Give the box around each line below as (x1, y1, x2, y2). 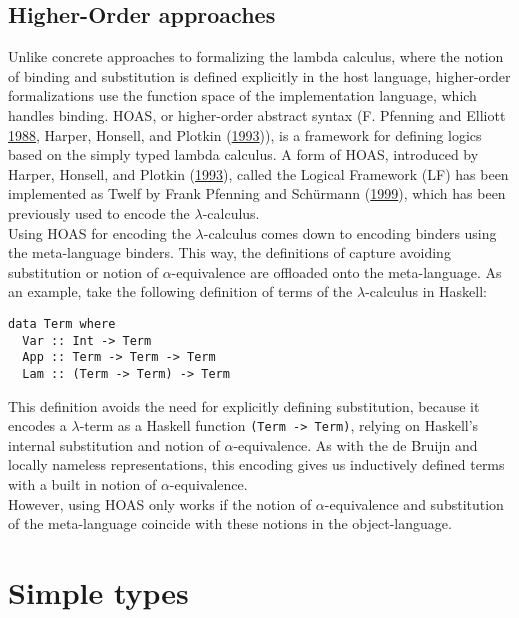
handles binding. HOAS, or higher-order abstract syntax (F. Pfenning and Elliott (8, 104, 506, 125)
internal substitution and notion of (8, 434, 220, 455)
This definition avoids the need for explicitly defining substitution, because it (8, 395, 480, 416)
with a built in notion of (8, 473, 157, 494)
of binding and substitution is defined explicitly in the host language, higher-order (8, 65, 511, 86)
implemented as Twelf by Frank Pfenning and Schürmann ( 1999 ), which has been (8, 183, 506, 204)
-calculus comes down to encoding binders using (203, 222, 497, 243)
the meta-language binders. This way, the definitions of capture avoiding (8, 242, 451, 263)
